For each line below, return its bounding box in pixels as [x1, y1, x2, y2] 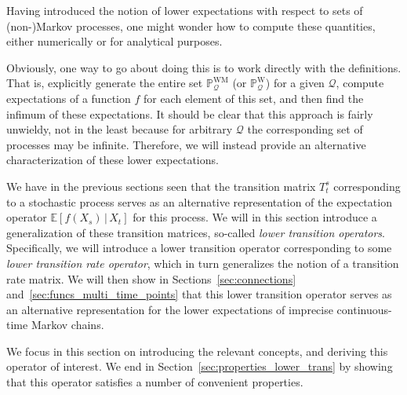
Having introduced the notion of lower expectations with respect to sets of [6, 2, 363, 18]
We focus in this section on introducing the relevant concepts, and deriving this [6, 342, 388, 359]
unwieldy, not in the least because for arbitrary [6, 121, 233, 137]
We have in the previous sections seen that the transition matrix [6, 177, 316, 194]
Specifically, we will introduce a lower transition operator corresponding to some [6, 240, 392, 256]
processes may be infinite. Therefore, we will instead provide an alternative [6, 136, 366, 152]
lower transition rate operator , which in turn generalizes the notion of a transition [6, 254, 399, 271]
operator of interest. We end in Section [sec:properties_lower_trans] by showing [6, 358, 393, 375]
